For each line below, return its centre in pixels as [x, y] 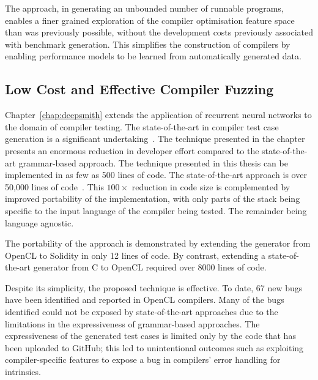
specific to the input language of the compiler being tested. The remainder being [156, 210]
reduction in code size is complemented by [211, 186]
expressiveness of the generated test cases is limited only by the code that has [150, 336]
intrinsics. [23, 372]
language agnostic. [39, 222]
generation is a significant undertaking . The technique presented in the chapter [155, 139]
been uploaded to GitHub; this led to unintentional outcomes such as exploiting [154, 347]
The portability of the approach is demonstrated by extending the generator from [158, 243]
